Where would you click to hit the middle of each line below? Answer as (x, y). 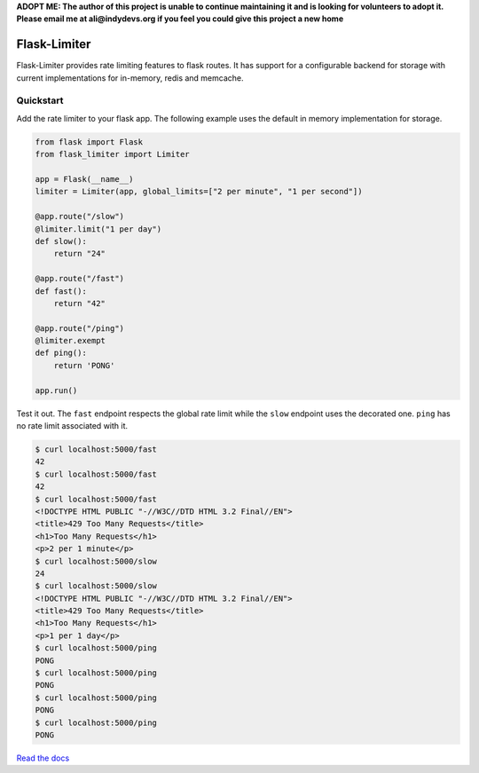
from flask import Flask (89, 142)
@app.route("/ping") (79, 328)
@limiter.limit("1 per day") (98, 229)
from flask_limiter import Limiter (112, 154)
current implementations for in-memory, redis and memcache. (130, 78)
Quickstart (40, 100)
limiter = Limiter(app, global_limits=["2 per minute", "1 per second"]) (199, 192)
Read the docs (43, 758)
